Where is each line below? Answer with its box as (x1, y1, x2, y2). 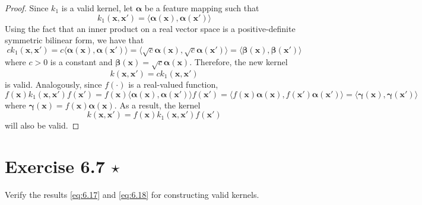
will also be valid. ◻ (5, 119, 80, 132)
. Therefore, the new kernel (189, 56, 288, 68)
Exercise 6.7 (5, 153, 105, 178)
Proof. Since (5, 2, 49, 14)
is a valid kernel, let (61, 2, 134, 14)
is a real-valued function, (128, 78, 218, 90)
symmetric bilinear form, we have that (5, 34, 144, 46)
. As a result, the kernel (114, 98, 201, 111)
